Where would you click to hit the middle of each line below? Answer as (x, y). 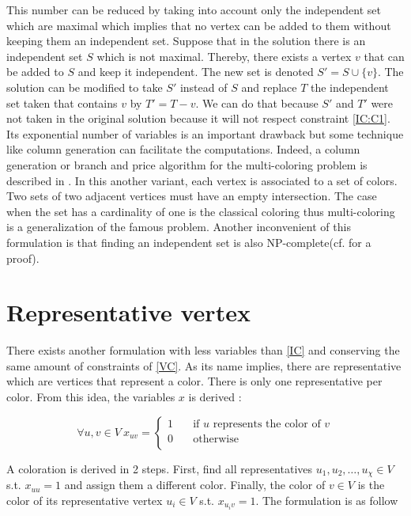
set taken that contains (62, 102)
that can (384, 56)
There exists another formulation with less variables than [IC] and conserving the (203, 350)
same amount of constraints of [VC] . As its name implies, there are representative (204, 365)
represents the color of (267, 424)
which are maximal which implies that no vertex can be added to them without (199, 25)
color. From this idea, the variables (91, 396)
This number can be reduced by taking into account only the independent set (194, 9)
